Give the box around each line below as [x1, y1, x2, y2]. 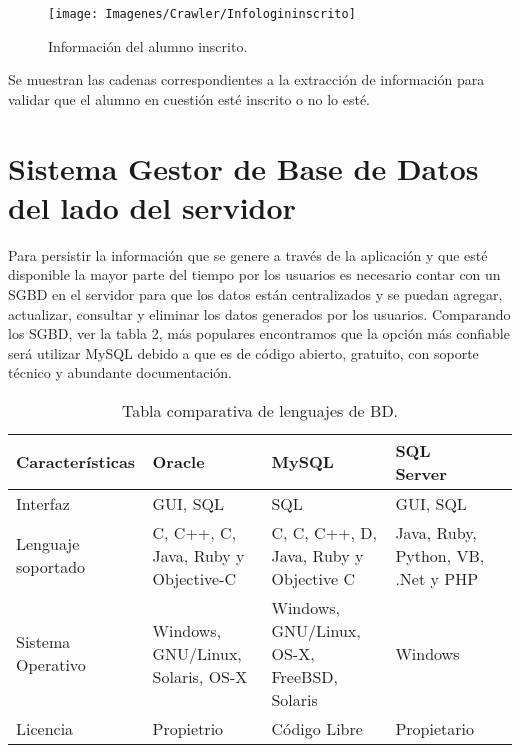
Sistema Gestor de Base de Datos [8, 147, 479, 188]
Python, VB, [395, 543, 485, 567]
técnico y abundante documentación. [8, 362, 233, 383]
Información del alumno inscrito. [48, 35, 248, 56]
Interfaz [16, 491, 70, 515]
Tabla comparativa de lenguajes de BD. [121, 398, 399, 422]
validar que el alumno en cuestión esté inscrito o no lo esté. [8, 88, 371, 109]
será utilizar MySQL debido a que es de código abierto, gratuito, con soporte [8, 342, 479, 363]
